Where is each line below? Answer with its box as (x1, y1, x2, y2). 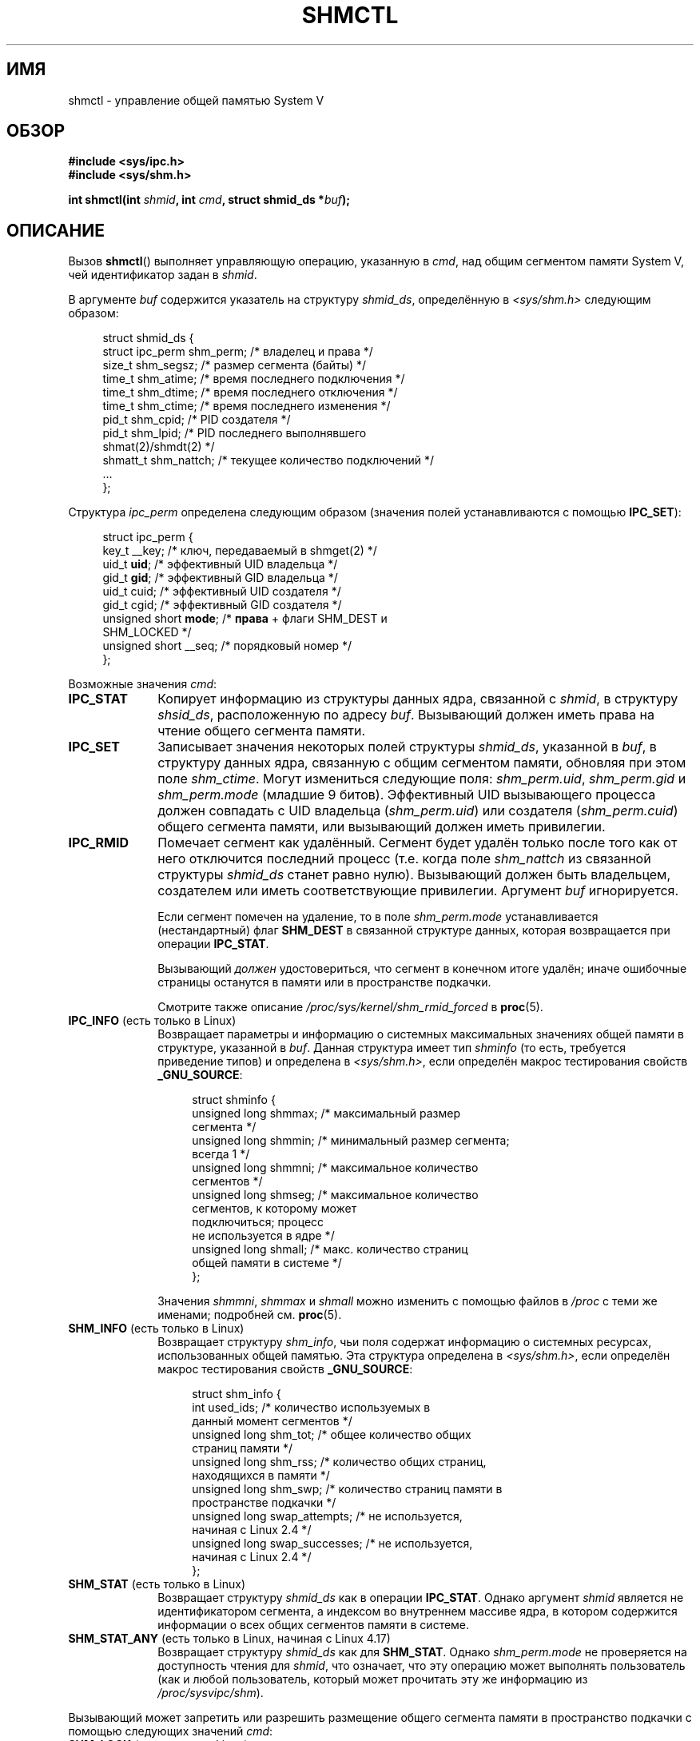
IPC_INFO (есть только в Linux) (68, 1014, 237, 1028)
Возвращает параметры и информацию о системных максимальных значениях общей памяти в (157, 1027, 684, 1042)
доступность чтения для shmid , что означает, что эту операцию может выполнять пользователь (157, 1659, 686, 1673)
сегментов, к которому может (192, 1201, 357, 1216)
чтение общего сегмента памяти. (157, 723, 366, 739)
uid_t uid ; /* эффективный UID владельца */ (102, 557, 338, 572)
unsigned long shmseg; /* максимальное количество (192, 1188, 479, 1202)
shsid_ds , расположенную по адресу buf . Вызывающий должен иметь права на (157, 707, 654, 723)
